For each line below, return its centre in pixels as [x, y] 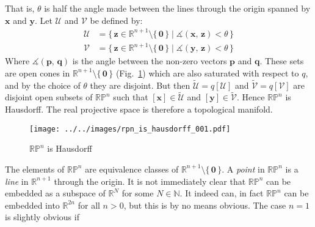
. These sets [282, 61]
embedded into [32, 205]
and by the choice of [43, 85]
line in [17, 181]
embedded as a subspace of [55, 193]
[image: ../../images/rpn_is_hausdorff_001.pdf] [130, 129]
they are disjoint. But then [140, 85]
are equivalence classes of [132, 169]
